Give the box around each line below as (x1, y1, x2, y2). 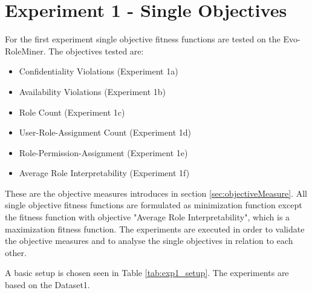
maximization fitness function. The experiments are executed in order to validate (5, 222, 305, 235)
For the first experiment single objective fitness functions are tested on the (5, 33, 281, 45)
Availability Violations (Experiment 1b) (19, 85, 166, 97)
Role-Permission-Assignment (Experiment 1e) (19, 146, 188, 159)
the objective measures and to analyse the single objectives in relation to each (5, 234, 293, 247)
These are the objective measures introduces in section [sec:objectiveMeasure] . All (5, 186, 307, 199)
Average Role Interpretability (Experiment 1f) (19, 166, 190, 179)
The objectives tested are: (48, 44, 144, 57)
